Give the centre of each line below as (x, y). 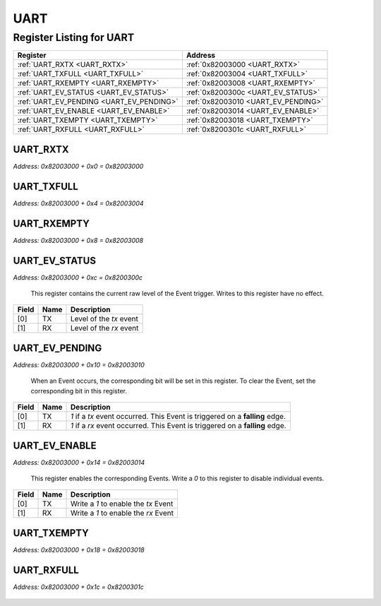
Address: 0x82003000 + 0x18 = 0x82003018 (79, 549)
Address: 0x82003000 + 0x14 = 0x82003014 (79, 462)
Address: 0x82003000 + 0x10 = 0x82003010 (79, 364)
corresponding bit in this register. (79, 391)
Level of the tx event (104, 319)
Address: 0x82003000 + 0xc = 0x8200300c (78, 277)
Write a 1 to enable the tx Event (122, 504)
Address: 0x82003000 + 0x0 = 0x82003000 (78, 166)
